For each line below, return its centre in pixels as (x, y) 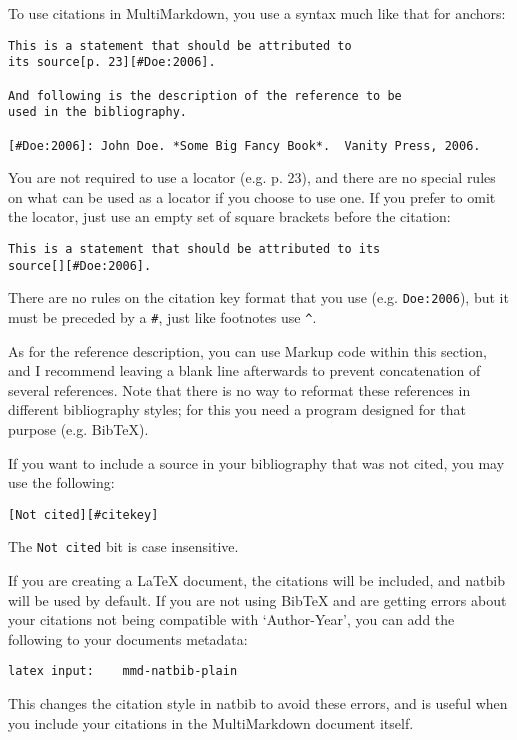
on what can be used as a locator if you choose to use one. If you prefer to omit (252, 196)
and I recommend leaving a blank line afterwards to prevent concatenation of (244, 370)
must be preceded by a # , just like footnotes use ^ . (162, 316)
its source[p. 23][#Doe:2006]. (112, 62)
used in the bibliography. (97, 112)
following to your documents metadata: (128, 638)
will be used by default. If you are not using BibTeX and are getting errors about (257, 599)
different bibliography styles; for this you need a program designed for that (237, 409)
